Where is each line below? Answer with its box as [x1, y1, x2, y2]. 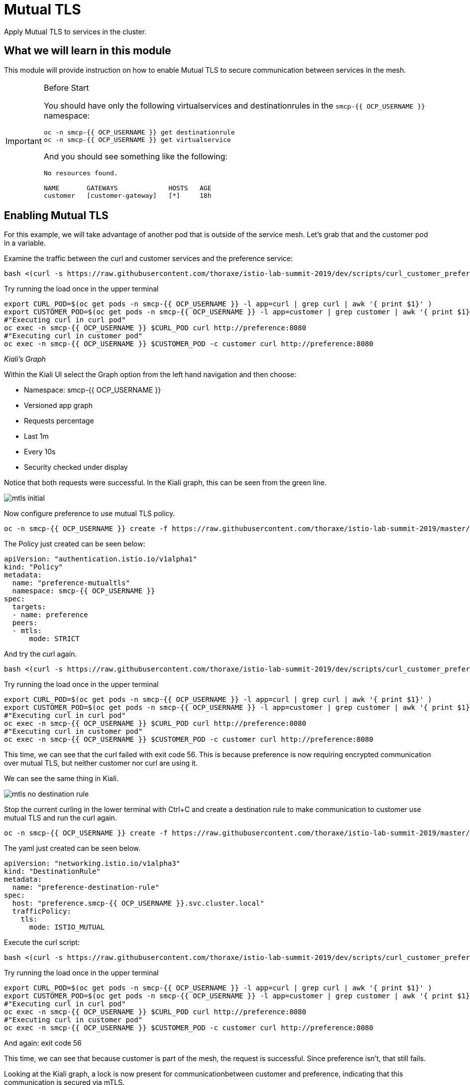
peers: [12, 619, 38, 627]
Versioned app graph [24, 401, 93, 410]
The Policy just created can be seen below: [4, 540, 145, 548]
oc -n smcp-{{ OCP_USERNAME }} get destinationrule [43, 128, 235, 136]
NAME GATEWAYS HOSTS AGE [43, 184, 212, 192]
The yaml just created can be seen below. [4, 844, 141, 853]
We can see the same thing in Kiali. [4, 774, 118, 783]
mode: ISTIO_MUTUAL [29, 923, 105, 932]
